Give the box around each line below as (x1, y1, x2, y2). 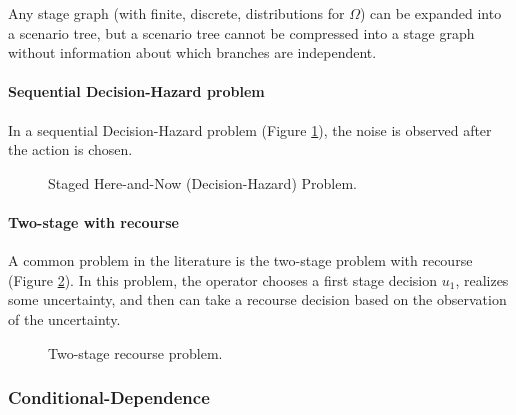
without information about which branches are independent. (8, 42, 377, 63)
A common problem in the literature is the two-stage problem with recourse (8, 250, 473, 271)
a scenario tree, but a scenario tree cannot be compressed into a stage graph (8, 22, 475, 43)
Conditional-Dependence (8, 385, 210, 410)
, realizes (455, 269, 509, 290)
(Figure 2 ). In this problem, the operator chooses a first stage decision (8, 269, 438, 290)
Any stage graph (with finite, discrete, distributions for (8, 3, 345, 23)
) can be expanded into (359, 3, 502, 23)
